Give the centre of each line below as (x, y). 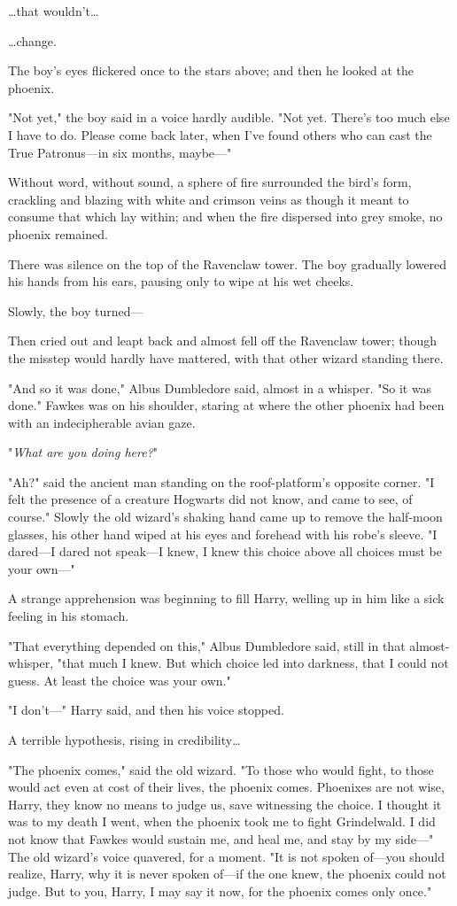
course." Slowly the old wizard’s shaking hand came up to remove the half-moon (225, 517)
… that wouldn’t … (54, 11)
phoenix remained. (58, 233)
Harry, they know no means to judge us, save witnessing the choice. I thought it (225, 804)
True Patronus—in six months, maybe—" (120, 152)
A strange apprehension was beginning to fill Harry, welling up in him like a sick (226, 598)
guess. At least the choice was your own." (120, 680)
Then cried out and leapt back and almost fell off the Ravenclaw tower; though (223, 341)
